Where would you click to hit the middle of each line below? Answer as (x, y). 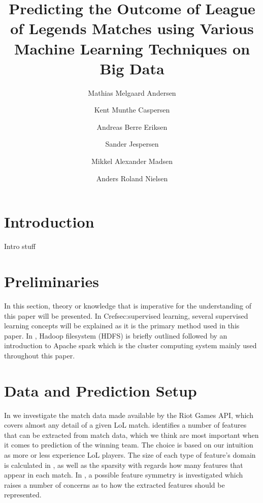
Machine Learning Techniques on (132, 48)
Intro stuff (20, 246)
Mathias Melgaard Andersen (132, 92)
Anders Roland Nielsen (132, 178)
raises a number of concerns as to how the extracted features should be (114, 484)
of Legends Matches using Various (132, 28)
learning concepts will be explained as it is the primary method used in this (122, 326)
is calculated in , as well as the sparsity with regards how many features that (124, 465)
